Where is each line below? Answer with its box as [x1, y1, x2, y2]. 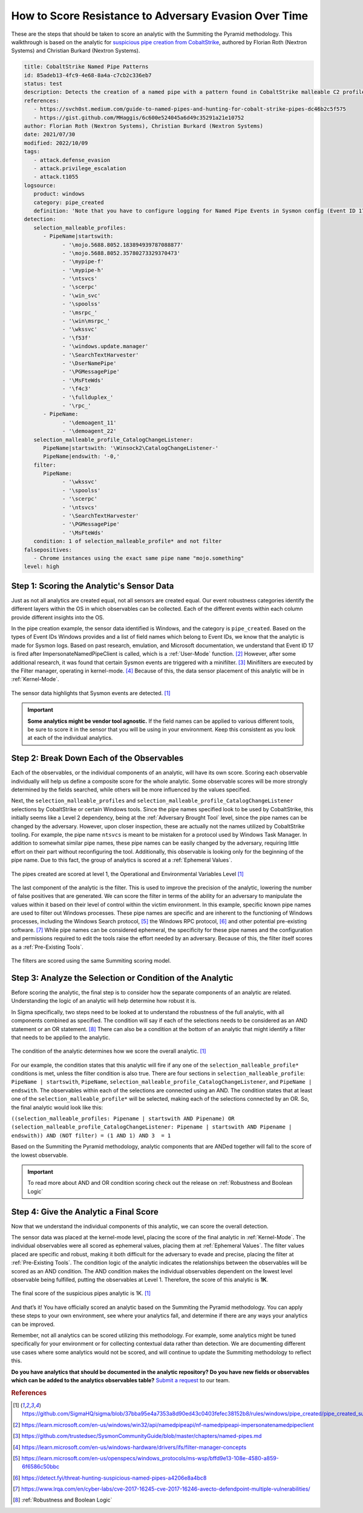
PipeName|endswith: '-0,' [43, 453, 120, 460]
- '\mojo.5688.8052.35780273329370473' [62, 249, 181, 257]
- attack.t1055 [33, 173, 79, 180]
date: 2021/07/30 [24, 131, 76, 138]
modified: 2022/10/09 [24, 139, 88, 147]
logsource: [24, 182, 56, 189]
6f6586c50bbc [22, 1463, 60, 1471]
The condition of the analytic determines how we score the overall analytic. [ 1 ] [11, 1047, 206, 1055]
